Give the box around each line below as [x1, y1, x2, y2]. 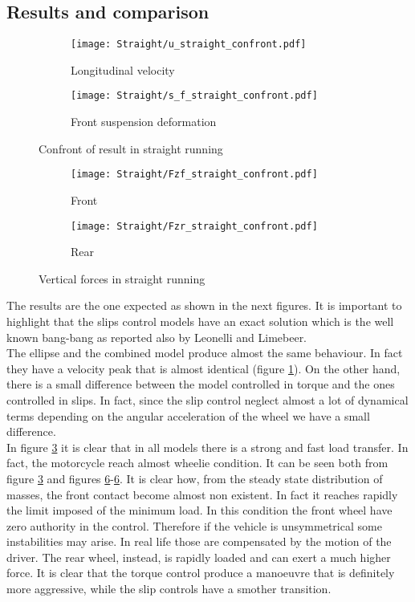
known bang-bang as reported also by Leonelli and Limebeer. [6, 328, 307, 345]
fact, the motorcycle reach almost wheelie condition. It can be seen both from [6, 454, 389, 471]
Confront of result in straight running [39, 140, 223, 157]
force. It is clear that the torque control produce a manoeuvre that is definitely [6, 564, 395, 581]
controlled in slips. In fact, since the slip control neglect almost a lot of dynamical [6, 391, 409, 408]
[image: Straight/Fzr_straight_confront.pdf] [71, 220, 318, 232]
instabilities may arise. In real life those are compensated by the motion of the [6, 533, 392, 550]
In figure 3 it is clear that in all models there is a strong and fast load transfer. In [6, 438, 409, 455]
